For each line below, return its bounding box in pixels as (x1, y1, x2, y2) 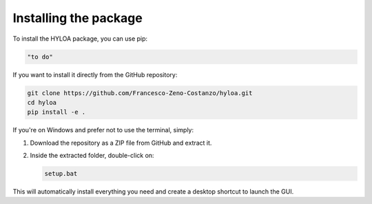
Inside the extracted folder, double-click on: (30, 152, 154, 160)
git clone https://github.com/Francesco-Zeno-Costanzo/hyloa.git (27, 89, 253, 96)
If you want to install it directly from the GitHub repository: (12, 70, 178, 79)
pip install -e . (27, 108, 86, 116)
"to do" (27, 52, 53, 61)
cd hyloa (27, 99, 57, 106)
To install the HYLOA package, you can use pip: (12, 34, 148, 43)
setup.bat (44, 170, 78, 178)
